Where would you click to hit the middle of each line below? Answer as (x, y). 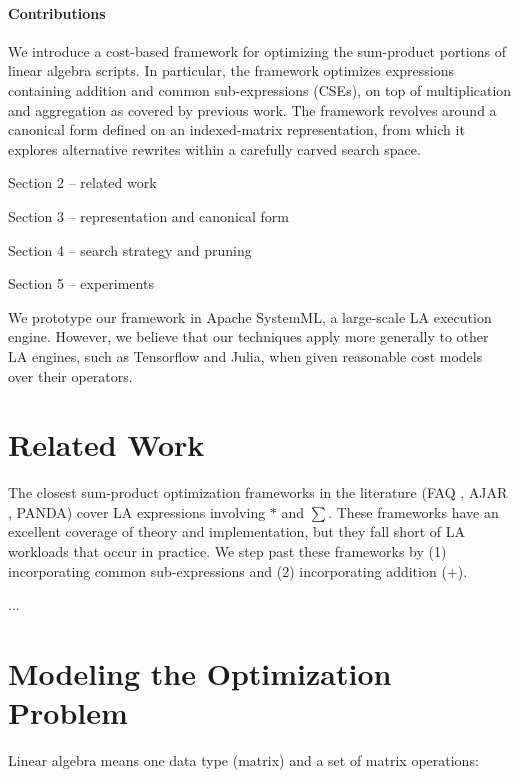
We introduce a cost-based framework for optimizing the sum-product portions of (257, 50)
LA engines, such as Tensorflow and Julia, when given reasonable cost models (245, 355)
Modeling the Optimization (200, 672)
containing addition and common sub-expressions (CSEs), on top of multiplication (260, 89)
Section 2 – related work (82, 182)
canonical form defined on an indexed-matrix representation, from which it (236, 129)
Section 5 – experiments (81, 283)
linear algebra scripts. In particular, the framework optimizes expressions (231, 70)
